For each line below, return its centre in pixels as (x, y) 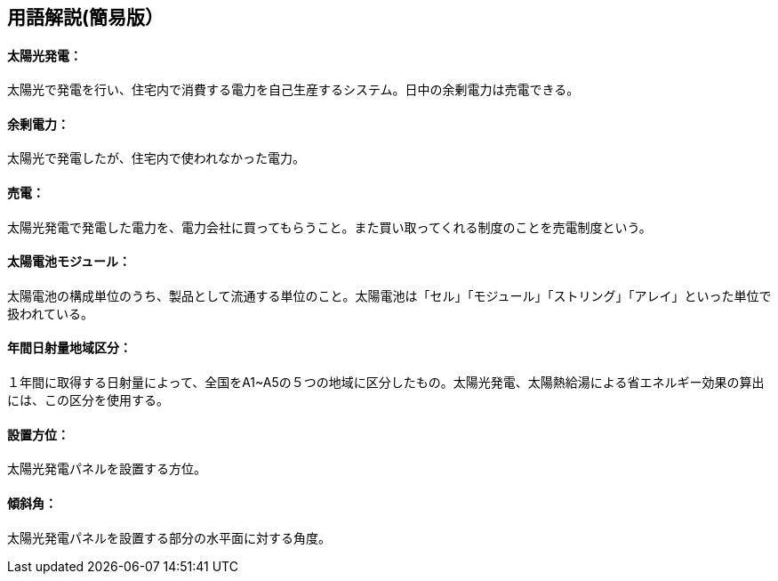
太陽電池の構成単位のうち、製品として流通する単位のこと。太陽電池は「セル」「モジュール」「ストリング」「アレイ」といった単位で (389, 295)
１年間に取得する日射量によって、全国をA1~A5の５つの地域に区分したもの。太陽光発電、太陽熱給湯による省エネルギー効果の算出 (386, 383)
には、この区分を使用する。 (88, 400)
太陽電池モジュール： (69, 262)
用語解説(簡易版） (85, 17)
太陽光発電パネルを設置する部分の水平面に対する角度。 (169, 537)
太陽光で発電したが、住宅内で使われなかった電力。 (156, 158)
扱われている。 (50, 313)
